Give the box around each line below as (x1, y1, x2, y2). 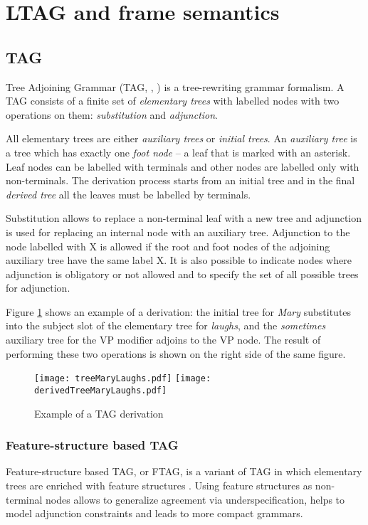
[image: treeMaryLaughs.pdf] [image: (34, 373, 211, 384)
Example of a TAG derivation (34, 405, 164, 420)
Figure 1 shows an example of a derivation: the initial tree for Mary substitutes (6, 304, 352, 319)
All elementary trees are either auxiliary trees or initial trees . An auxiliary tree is (6, 131, 357, 146)
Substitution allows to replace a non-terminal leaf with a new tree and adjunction (6, 211, 362, 226)
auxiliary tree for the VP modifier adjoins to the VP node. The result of (6, 332, 321, 347)
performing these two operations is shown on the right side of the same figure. (6, 346, 346, 361)
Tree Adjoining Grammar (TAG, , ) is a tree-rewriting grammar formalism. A (6, 79, 345, 94)
